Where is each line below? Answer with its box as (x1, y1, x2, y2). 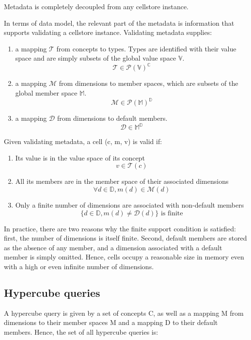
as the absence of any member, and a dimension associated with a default (4, 242, 222, 252)
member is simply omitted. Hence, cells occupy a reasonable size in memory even (4, 252, 244, 262)
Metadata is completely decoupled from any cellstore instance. (4, 1, 189, 11)
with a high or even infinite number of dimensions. (4, 261, 154, 271)
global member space (15, 88, 78, 98)
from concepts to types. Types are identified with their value (56, 43, 236, 53)
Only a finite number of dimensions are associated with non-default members (15, 200, 244, 210)
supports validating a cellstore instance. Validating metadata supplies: (4, 27, 212, 37)
